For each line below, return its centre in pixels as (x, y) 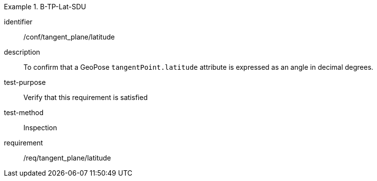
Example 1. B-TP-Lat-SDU (45, 7)
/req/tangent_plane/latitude (67, 158)
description (22, 52)
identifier (18, 22)
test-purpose (25, 82)
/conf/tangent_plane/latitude (69, 37)
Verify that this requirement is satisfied (86, 97)
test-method (24, 112)
